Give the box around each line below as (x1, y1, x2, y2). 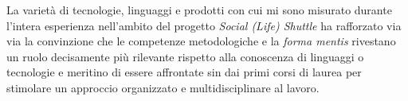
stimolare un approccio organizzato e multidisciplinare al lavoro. (6, 79, 320, 95)
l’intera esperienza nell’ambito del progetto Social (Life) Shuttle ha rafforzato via (6, 17, 402, 33)
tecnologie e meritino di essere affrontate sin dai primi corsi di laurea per (6, 64, 362, 80)
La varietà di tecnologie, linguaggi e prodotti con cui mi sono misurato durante (6, 2, 392, 17)
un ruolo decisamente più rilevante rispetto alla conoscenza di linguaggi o (6, 48, 364, 64)
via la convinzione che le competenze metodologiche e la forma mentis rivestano (6, 33, 396, 49)
